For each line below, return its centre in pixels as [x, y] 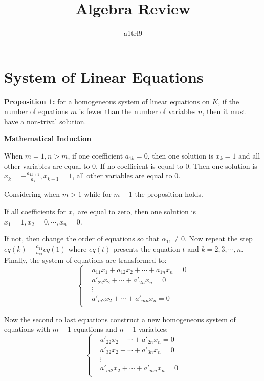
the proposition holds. [169, 194]
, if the [229, 101]
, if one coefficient [95, 156]
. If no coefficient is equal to [139, 165]
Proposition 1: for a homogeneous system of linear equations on [107, 101]
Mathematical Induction [48, 138]
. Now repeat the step [219, 239]
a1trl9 [133, 33]
